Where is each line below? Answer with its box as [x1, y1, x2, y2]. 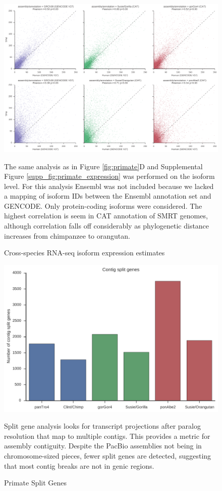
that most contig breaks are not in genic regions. [4, 460, 154, 471]
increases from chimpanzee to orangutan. [4, 230, 130, 241]
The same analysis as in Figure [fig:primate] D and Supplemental [4, 161, 203, 171]
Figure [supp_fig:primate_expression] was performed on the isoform [4, 171, 215, 181]
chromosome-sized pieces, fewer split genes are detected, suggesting [4, 450, 211, 461]
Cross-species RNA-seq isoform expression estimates [4, 247, 165, 258]
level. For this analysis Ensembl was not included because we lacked [4, 180, 214, 191]
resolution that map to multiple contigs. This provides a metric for [4, 430, 210, 441]
